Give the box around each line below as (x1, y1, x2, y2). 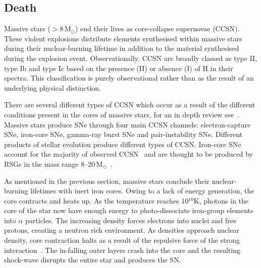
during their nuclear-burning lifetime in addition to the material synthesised (4, 43, 239, 53)
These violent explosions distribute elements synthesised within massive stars (4, 33, 242, 43)
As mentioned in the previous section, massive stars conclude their (4, 175, 210, 186)
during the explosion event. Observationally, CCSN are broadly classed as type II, (4, 52, 257, 63)
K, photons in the (193, 195, 249, 206)
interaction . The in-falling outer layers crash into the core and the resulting (4, 244, 240, 255)
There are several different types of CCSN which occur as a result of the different (4, 99, 255, 110)
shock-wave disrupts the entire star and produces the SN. (4, 254, 181, 265)
